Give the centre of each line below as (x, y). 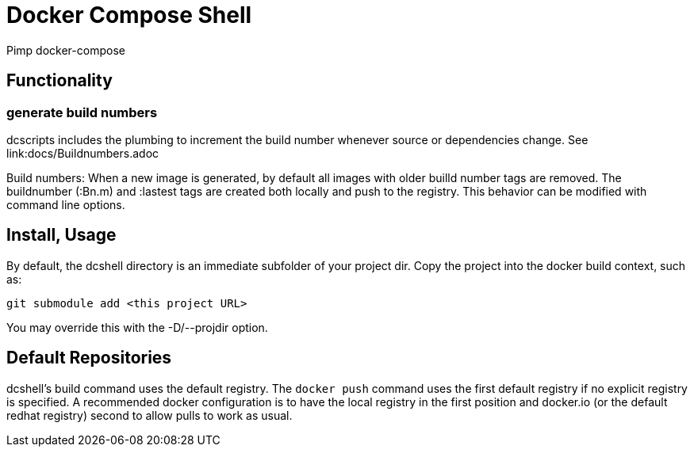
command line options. (66, 204)
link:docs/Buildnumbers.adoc (83, 153)
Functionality (59, 81)
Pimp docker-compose (66, 50)
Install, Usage (61, 235)
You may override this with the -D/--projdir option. (137, 327)
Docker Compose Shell (129, 15)
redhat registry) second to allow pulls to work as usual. (150, 415)
